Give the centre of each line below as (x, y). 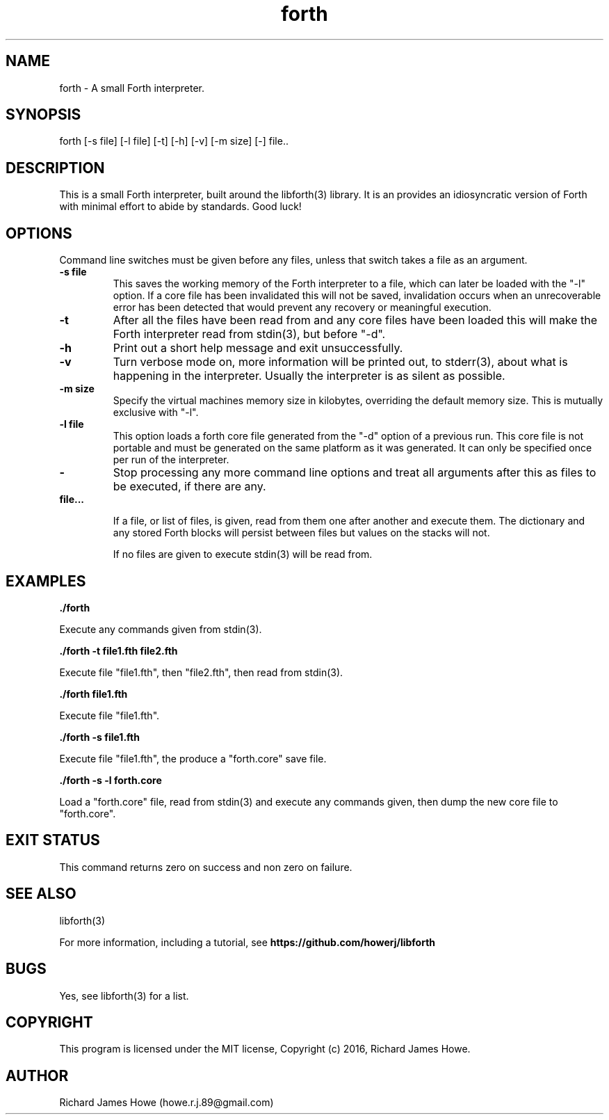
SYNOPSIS (43, 115)
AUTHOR (37, 1075)
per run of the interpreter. (171, 460)
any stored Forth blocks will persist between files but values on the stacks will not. (301, 533)
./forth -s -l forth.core (111, 780)
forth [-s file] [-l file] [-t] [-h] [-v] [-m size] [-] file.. (174, 141)
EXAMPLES (46, 581)
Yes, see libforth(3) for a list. (124, 995)
